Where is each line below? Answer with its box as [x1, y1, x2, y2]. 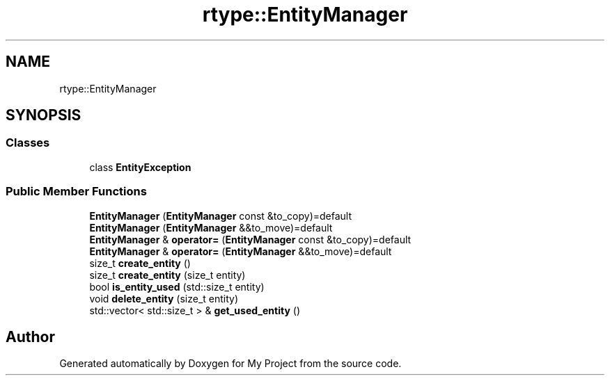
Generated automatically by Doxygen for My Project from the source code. [59, 357, 402, 370]
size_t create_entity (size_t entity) [89, 268, 246, 281]
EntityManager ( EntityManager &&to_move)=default [89, 221, 333, 234]
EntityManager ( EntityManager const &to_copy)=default [89, 209, 352, 222]
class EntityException [89, 161, 191, 173]
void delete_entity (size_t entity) [89, 292, 239, 305]
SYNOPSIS [6, 106, 81, 124]
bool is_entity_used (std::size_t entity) [89, 280, 265, 293]
